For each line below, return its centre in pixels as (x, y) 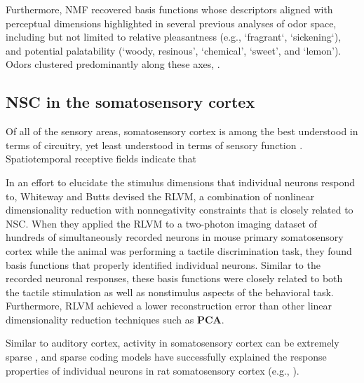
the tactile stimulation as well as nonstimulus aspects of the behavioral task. (170, 292)
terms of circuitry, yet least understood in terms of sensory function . (154, 145)
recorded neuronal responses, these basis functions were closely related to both (174, 278)
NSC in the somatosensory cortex (130, 102)
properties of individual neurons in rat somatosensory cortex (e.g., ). (153, 370)
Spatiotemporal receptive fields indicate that (101, 159)
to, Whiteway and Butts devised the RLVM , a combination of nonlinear (160, 196)
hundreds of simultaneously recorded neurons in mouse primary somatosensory (175, 237)
